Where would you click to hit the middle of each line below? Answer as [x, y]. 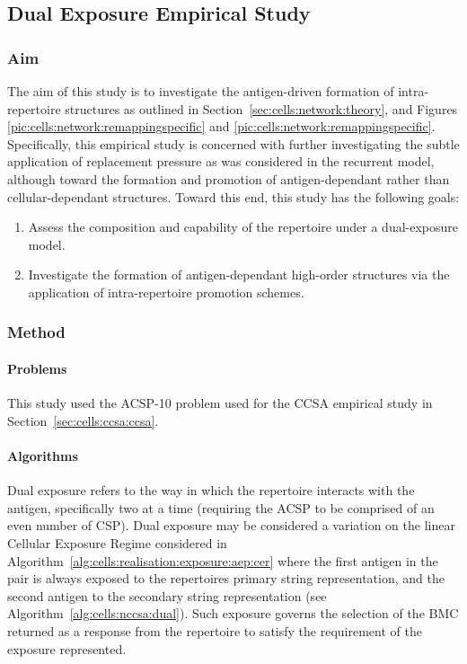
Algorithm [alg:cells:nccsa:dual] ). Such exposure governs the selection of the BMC [233, 613]
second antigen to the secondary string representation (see [167, 595]
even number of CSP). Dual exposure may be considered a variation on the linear [231, 525]
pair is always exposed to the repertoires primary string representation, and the [226, 578]
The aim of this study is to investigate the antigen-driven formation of [201, 91]
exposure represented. [67, 648]
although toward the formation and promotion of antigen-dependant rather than [229, 178]
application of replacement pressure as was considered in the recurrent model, [221, 161]
